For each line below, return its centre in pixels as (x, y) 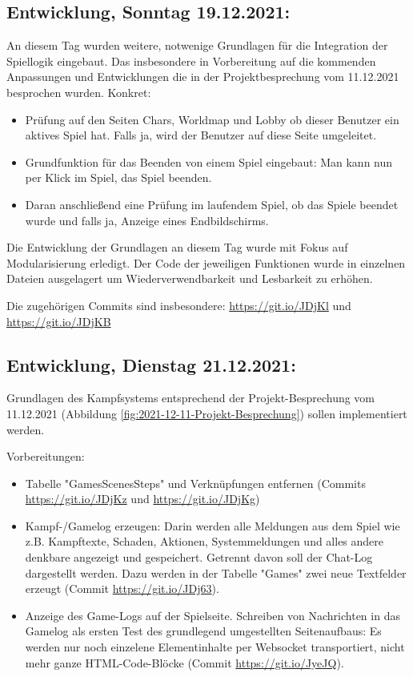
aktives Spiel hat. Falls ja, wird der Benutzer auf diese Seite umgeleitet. (201, 135)
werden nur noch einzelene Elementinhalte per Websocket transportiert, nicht (215, 647)
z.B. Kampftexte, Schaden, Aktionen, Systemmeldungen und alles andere (204, 541)
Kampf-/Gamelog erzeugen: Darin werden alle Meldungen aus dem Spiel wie (213, 525)
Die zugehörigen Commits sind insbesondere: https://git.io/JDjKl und (179, 305)
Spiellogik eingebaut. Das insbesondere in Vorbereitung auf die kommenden (191, 60)
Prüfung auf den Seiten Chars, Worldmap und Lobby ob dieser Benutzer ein (212, 119)
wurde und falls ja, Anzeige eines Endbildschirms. (147, 220)
